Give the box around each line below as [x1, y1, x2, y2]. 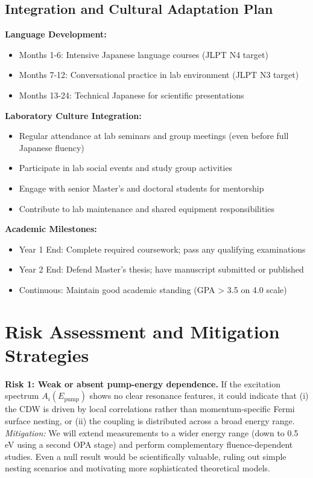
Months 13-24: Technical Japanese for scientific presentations [19, 88, 244, 101]
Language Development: [5, 28, 107, 40]
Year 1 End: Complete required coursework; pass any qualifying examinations [19, 242, 306, 255]
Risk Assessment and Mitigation [5, 318, 280, 343]
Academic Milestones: [5, 222, 97, 235]
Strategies [5, 342, 89, 367]
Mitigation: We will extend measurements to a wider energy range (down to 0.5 [5, 426, 299, 439]
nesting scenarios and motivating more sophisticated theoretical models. [5, 462, 271, 474]
